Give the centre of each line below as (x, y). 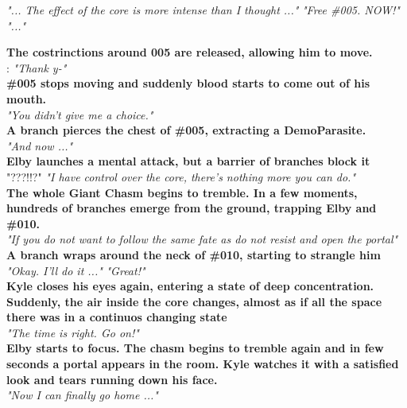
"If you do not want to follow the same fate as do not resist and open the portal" (202, 239)
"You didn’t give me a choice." (80, 114)
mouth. (27, 98)
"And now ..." (40, 145)
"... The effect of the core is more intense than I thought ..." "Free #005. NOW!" (203, 10)
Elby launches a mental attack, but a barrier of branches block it (188, 161)
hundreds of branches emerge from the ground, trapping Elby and (192, 208)
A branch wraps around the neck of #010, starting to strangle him (194, 254)
